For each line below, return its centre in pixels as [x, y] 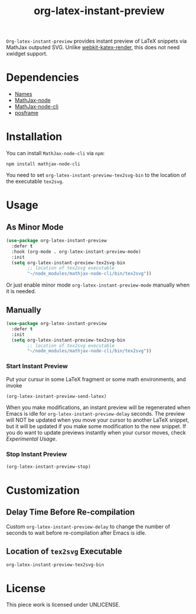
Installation [34, 137]
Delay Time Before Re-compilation [71, 512]
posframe [26, 113]
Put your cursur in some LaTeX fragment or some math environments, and [96, 379]
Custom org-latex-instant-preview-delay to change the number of [88, 526]
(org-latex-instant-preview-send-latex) [57, 396]
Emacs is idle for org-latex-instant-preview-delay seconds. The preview [95, 414]
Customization [43, 490]
